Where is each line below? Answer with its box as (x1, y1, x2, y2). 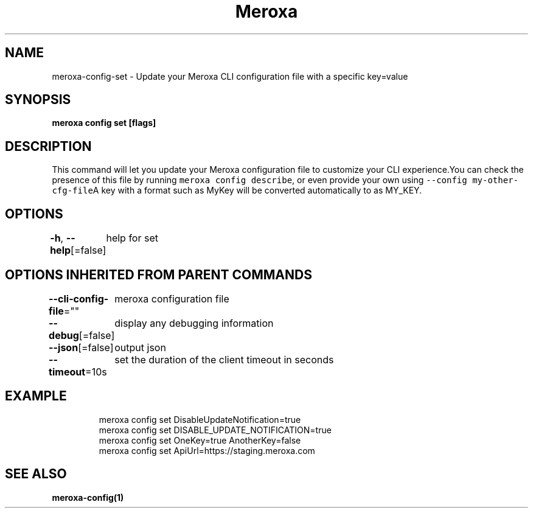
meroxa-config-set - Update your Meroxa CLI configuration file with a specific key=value (52, 71, 408, 82)
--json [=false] (49, 341, 114, 354)
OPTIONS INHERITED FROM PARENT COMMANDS (5, 267, 312, 282)
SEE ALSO (5, 466, 67, 482)
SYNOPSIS (5, 92, 71, 108)
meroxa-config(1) (52, 492, 124, 503)
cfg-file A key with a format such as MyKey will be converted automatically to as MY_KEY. (52, 185, 422, 196)
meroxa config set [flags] (52, 117, 156, 128)
